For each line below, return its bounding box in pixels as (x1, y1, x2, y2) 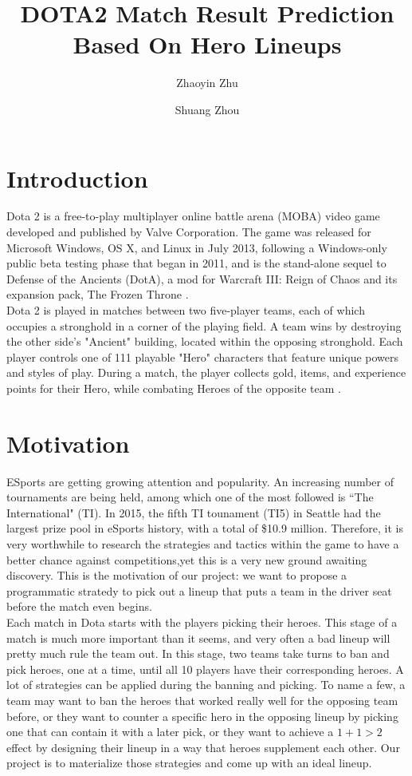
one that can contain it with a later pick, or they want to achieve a (6, 723, 334, 740)
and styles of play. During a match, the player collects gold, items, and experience (6, 364, 406, 381)
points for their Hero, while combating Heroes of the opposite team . (6, 379, 341, 396)
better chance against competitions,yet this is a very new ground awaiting (6, 551, 367, 568)
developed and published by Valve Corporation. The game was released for (6, 224, 371, 240)
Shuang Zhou (175, 101, 240, 117)
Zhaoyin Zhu (176, 74, 238, 91)
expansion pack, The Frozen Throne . (6, 286, 189, 303)
